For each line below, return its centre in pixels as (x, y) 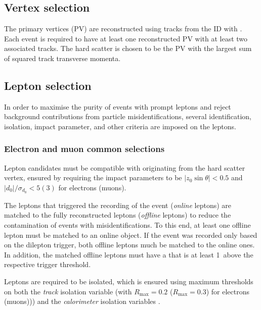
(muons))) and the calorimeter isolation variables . (82, 301)
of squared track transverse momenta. (62, 58)
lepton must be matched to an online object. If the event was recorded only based (131, 235)
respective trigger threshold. (48, 264)
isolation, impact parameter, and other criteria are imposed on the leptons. (120, 126)
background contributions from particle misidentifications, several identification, (128, 116)
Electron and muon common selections (84, 149)
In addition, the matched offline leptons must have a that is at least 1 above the (129, 254)
